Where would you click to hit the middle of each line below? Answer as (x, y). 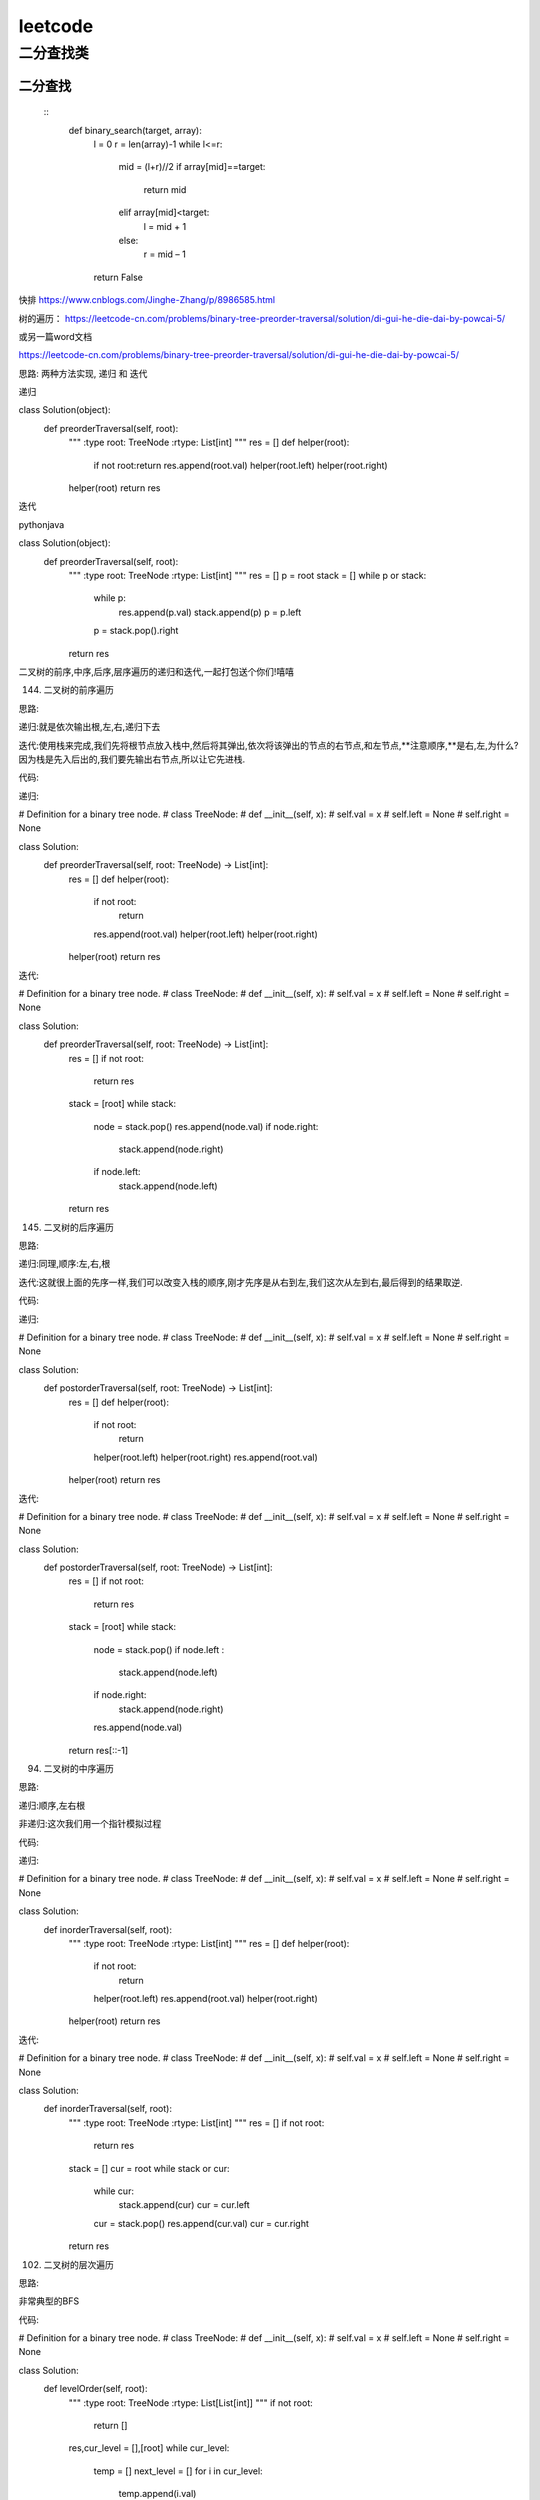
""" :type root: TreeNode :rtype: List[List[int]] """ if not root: (191, 2402)
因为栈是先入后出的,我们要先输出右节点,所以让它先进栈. (132, 759)
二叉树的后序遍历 (78, 1227)
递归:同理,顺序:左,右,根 (64, 1264)
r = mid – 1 (165, 254)
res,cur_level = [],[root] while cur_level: (149, 2448)
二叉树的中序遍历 (78, 1768)
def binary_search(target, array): (135, 130)
